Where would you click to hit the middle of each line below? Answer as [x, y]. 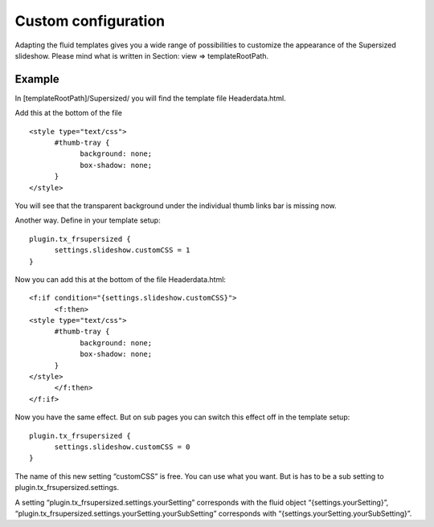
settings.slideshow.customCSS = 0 [122, 447]
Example [37, 79]
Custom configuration [90, 21]
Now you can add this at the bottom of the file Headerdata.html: [121, 279]
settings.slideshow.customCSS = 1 [122, 250]
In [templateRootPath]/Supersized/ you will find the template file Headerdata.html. [150, 98]
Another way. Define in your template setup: [88, 220]
